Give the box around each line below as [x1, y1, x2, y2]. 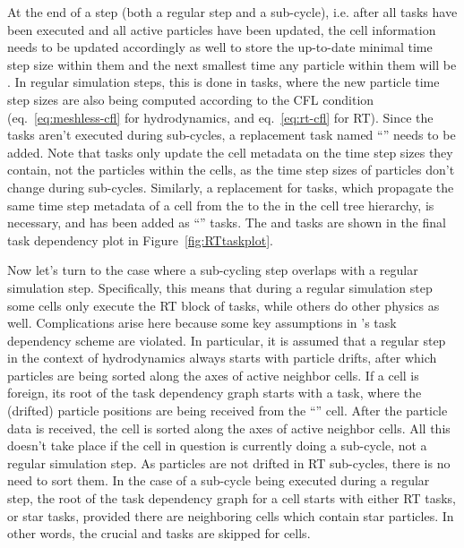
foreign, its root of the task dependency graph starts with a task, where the [7, 383, 422, 402]
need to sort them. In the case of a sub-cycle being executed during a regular [7, 471, 430, 490]
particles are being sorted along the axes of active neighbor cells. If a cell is [7, 365, 419, 384]
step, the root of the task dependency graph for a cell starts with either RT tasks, [7, 489, 456, 508]
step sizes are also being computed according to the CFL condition [7, 90, 374, 108]
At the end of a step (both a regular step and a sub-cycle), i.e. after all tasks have [7, 3, 458, 21]
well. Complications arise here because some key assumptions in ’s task [7, 313, 397, 332]
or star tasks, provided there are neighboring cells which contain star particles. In [7, 506, 454, 525]
